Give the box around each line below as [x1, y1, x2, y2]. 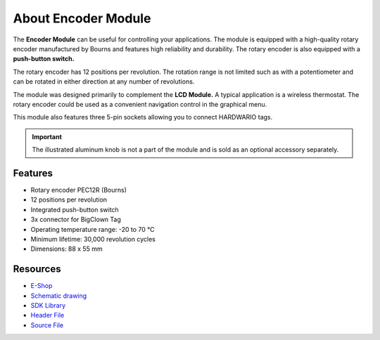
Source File [30, 320, 63, 329]
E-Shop [30, 282, 53, 290]
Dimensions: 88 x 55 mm [30, 244, 103, 253]
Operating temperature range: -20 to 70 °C [30, 225, 155, 233]
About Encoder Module [13, 11, 151, 26]
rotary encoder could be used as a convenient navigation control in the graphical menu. [13, 100, 267, 108]
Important [32, 132, 63, 140]
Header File [30, 311, 65, 320]
